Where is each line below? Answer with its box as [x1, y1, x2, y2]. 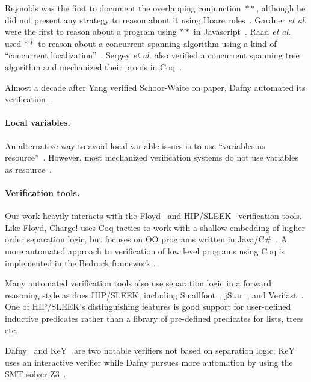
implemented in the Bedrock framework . [5, 256, 156, 269]
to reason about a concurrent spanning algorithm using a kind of [38, 37, 277, 49]
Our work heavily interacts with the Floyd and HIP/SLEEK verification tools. [5, 209, 302, 222]
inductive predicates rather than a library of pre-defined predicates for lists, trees [5, 312, 304, 324]
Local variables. [5, 116, 70, 129]
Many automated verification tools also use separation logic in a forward [5, 277, 272, 289]
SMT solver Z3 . [5, 368, 66, 380]
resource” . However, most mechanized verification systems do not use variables [5, 151, 298, 164]
